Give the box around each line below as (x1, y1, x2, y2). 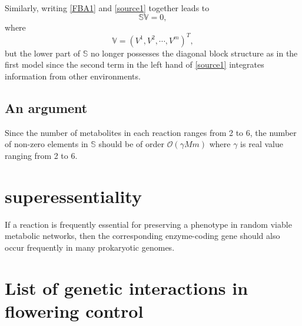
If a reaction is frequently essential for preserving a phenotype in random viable (5, 218, 292, 230)
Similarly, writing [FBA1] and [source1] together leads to (5, 2, 210, 14)
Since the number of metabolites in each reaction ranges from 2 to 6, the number (5, 126, 297, 138)
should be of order (98, 138, 164, 150)
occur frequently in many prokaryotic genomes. (5, 241, 175, 253)
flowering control (5, 298, 144, 322)
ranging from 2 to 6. (5, 149, 78, 161)
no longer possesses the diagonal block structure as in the (90, 46, 298, 59)
